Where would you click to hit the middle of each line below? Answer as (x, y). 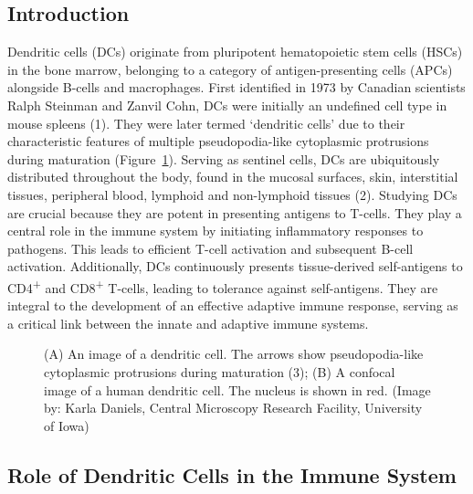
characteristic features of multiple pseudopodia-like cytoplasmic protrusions (218, 141)
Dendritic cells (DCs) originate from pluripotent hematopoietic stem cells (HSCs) (235, 52)
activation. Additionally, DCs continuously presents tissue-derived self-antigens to (235, 266)
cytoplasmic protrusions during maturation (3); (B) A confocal (220, 371)
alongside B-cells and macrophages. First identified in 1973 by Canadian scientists (236, 87)
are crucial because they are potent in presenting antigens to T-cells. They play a (235, 212)
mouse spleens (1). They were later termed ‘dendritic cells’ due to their (206, 123)
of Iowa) (67, 425)
